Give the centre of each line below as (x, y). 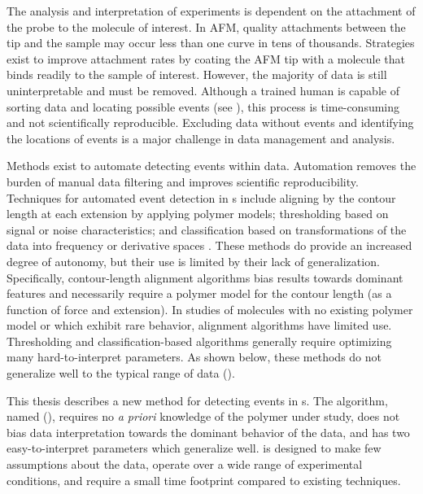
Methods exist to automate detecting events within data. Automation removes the (211, 166)
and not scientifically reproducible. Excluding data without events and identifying (210, 122)
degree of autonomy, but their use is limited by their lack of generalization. (193, 261)
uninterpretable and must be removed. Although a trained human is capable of (203, 90)
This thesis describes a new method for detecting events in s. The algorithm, (197, 400)
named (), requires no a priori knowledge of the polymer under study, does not (203, 416)
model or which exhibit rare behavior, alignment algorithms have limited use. (199, 325)
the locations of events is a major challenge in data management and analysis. (201, 138)
